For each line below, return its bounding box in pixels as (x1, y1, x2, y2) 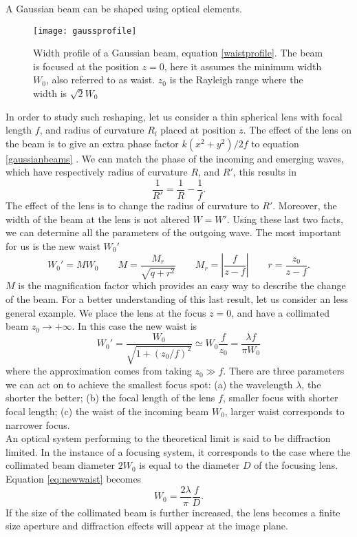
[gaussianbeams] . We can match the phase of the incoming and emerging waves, (6, 151, 344, 165)
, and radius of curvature (39, 123, 144, 137)
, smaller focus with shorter (222, 390, 338, 405)
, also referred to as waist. (45, 72, 155, 87)
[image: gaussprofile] (33, 25, 137, 36)
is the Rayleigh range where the (169, 72, 303, 87)
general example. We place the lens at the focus (6, 305, 206, 319)
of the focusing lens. (254, 458, 338, 472)
